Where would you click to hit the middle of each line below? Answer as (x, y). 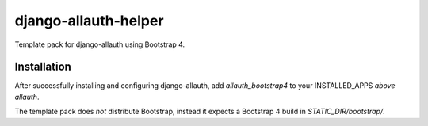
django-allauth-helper (89, 21)
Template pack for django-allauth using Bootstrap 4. (100, 44)
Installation (43, 67)
